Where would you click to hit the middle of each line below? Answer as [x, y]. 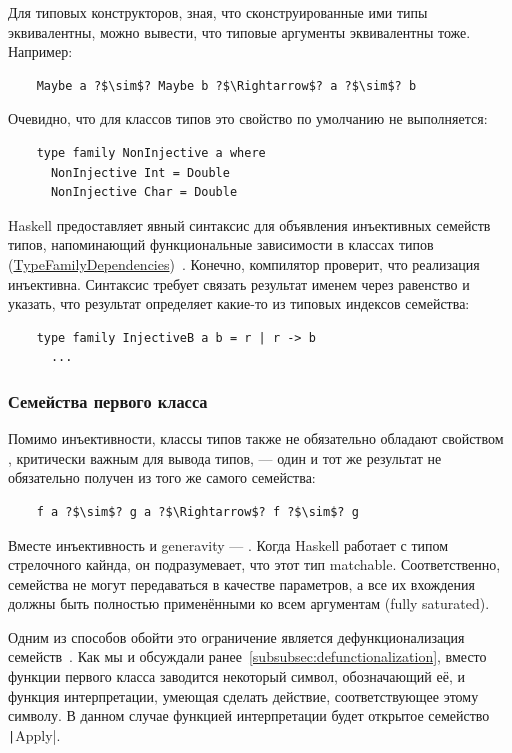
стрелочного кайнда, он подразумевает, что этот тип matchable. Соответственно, [254, 564]
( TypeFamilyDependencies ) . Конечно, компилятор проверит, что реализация [244, 263]
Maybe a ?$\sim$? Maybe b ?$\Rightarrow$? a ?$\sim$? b [226, 85]
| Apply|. [34, 734]
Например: [40, 51]
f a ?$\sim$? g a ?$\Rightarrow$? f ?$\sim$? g [197, 511]
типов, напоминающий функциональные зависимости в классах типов [221, 244]
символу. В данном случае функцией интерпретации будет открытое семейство [249, 715]
